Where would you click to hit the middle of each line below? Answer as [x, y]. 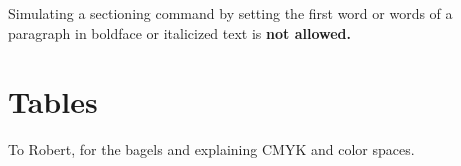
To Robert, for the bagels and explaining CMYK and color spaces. [211, 149]
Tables [53, 101]
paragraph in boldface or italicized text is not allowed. [180, 32]
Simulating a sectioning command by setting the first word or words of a [230, 13]
